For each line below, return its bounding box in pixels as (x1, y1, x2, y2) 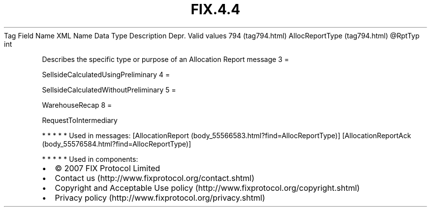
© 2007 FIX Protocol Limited (55, 163, 160, 173)
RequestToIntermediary (42, 116, 118, 124)
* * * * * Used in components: (42, 154, 138, 163)
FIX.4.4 (190, 1, 241, 18)
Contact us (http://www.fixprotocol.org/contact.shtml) (55, 173, 255, 183)
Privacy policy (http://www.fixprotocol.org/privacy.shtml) (55, 192, 265, 203)
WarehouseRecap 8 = (42, 100, 112, 109)
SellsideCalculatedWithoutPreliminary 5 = (42, 85, 176, 94)
